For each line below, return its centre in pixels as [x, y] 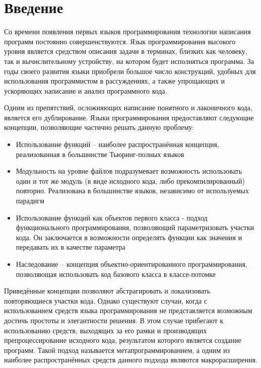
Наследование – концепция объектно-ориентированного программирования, [132, 264]
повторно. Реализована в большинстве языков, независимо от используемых [132, 191]
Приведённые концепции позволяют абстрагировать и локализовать [107, 291]
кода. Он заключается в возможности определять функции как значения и [129, 237]
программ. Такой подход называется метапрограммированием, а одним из [117, 350]
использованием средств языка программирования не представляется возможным [128, 310]
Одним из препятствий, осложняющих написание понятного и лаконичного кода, [128, 107]
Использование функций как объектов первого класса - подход [112, 217]
